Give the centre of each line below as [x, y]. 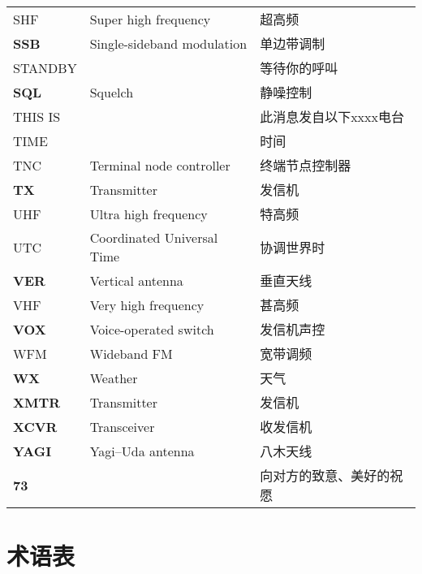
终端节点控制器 [306, 165]
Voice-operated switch [152, 329]
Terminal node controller [160, 165]
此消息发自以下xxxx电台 [332, 117]
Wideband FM [131, 353]
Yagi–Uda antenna [142, 451]
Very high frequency [147, 304]
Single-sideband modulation [168, 43]
